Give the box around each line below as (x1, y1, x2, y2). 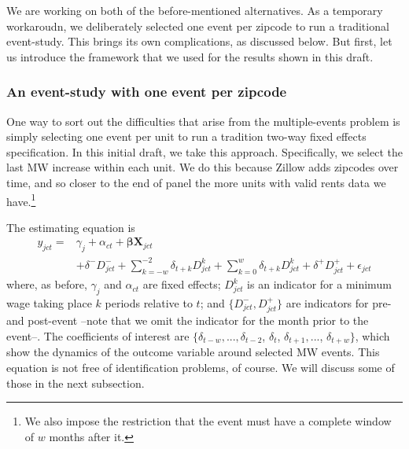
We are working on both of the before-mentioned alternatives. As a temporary (6, 2, 383, 18)
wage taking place (6, 294, 92, 311)
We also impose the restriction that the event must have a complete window (24, 413, 392, 429)
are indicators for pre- (286, 294, 392, 311)
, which (355, 328, 390, 344)
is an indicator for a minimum (247, 276, 392, 293)
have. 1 (6, 190, 36, 209)
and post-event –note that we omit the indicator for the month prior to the (6, 312, 369, 329)
